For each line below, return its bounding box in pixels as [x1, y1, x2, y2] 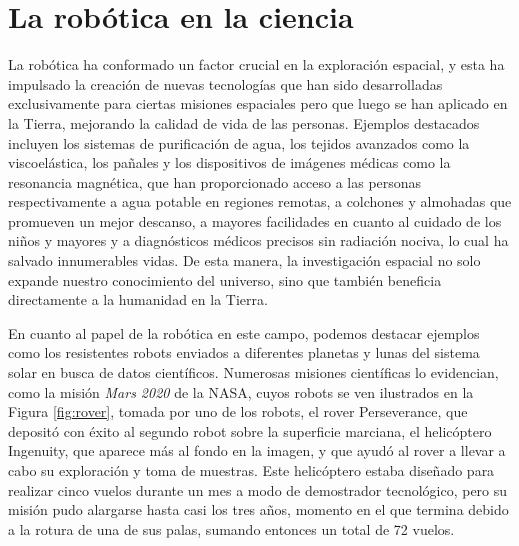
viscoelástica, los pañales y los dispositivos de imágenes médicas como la [8, 152, 451, 173]
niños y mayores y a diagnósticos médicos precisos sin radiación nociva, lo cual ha [8, 230, 509, 251]
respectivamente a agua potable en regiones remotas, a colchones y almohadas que [8, 191, 512, 212]
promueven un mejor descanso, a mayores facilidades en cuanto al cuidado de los [8, 210, 502, 231]
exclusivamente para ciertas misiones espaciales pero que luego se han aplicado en [8, 93, 508, 114]
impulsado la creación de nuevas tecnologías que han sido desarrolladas [8, 73, 443, 94]
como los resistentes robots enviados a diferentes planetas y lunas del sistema [8, 342, 480, 363]
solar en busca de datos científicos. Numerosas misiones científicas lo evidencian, [8, 362, 499, 383]
